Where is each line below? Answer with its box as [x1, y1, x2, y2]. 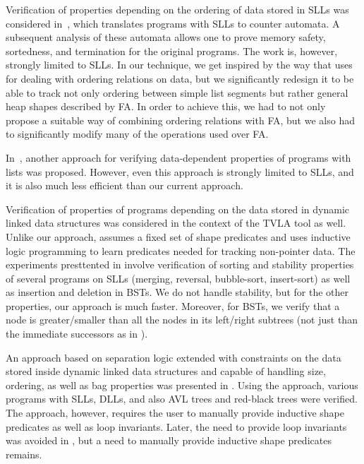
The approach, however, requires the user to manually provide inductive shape [6, 405, 344, 420]
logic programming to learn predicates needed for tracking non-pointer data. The [6, 243, 356, 258]
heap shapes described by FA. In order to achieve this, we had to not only [6, 99, 326, 114]
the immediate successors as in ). [6, 326, 148, 341]
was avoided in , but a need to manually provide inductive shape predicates [6, 433, 332, 448]
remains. [6, 446, 42, 461]
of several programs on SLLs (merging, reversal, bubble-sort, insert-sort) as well [6, 270, 351, 285]
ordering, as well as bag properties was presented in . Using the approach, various [6, 377, 358, 392]
